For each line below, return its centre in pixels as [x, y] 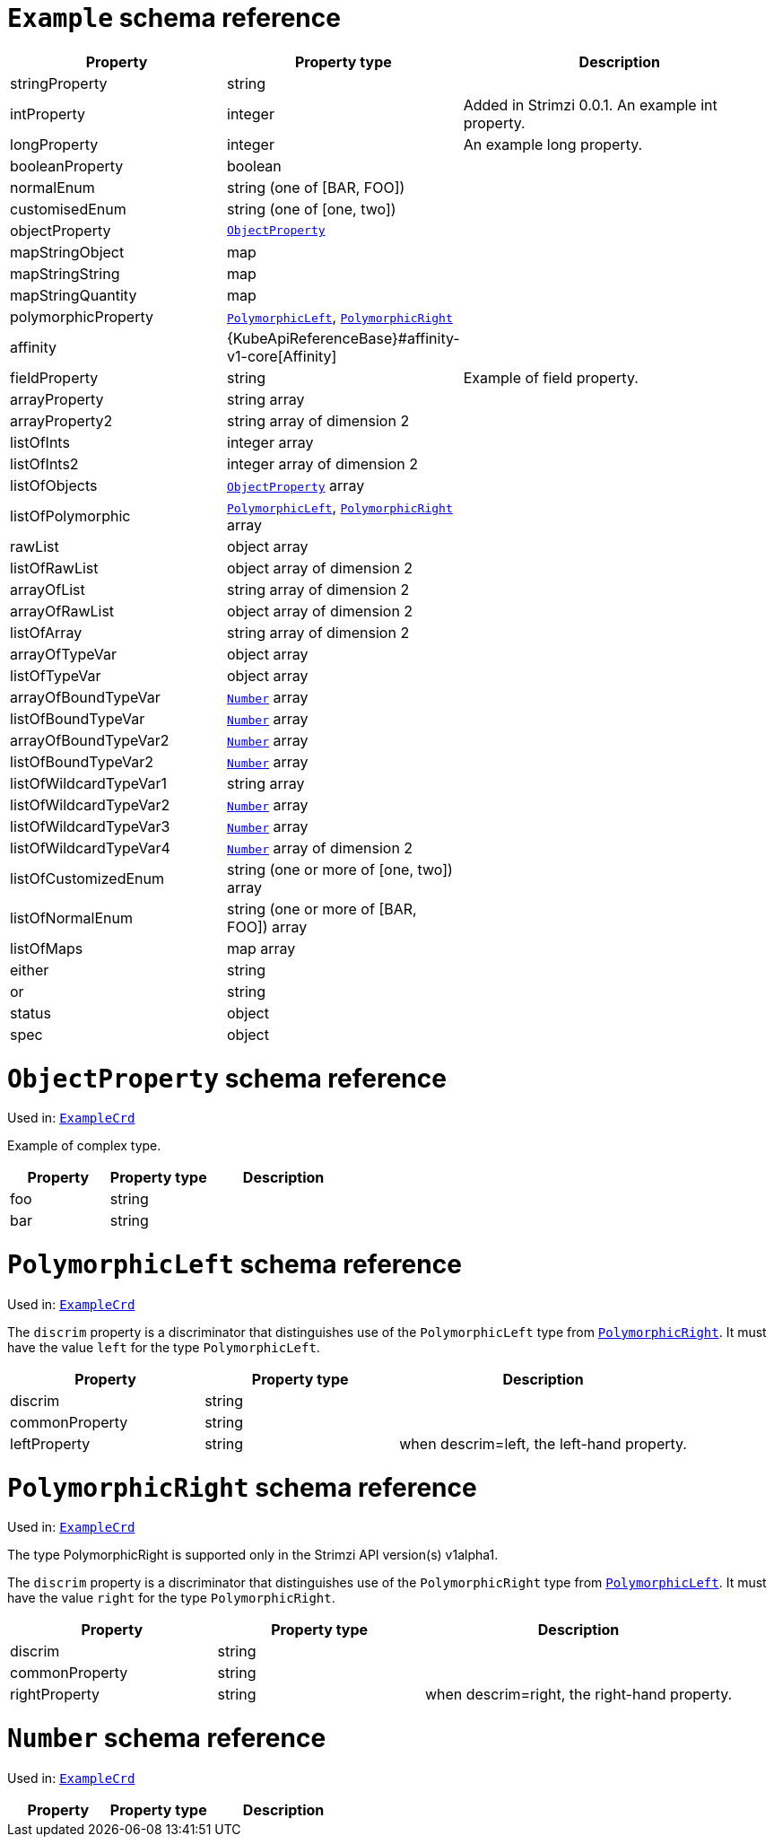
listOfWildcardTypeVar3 [90, 826]
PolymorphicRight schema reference [242, 1487]
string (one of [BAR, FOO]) [316, 187]
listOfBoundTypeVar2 [82, 761]
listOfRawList [54, 568]
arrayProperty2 [61, 420]
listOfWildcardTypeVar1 [89, 783]
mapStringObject [67, 252]
